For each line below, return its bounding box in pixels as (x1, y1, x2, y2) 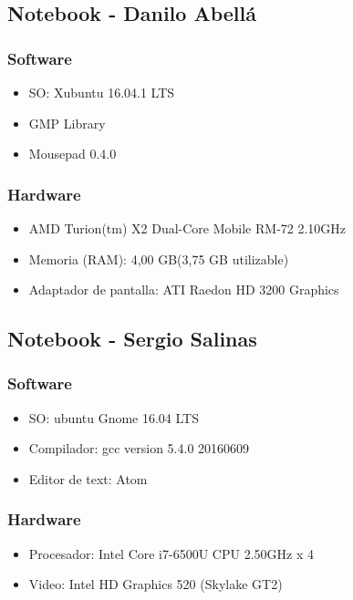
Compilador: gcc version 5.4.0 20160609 (28, 439, 250, 458)
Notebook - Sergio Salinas (7, 325, 257, 353)
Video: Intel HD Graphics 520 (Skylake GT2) (28, 574, 283, 594)
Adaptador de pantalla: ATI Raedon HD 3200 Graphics (28, 280, 339, 299)
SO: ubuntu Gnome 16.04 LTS (28, 408, 200, 427)
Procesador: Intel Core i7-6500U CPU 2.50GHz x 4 (28, 543, 314, 563)
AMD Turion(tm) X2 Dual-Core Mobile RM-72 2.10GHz (28, 219, 347, 237)
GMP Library (28, 113, 106, 132)
